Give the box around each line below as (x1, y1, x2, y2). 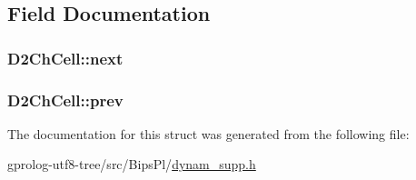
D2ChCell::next (7, 46, 124, 69)
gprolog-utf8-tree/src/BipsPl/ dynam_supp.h (7, 155, 256, 174)
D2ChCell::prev (7, 88, 124, 111)
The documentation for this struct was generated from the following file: (7, 124, 410, 143)
